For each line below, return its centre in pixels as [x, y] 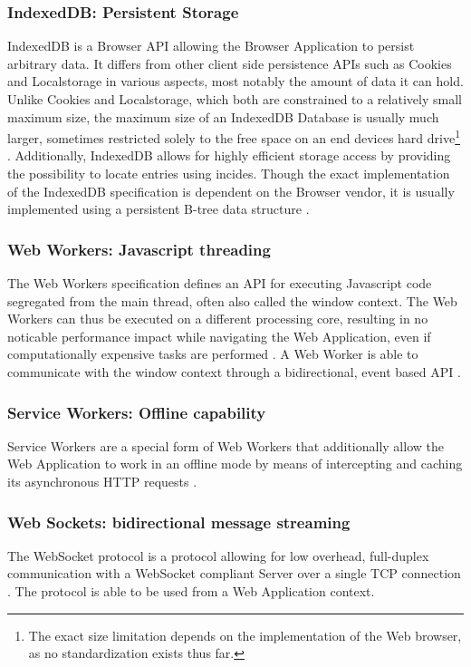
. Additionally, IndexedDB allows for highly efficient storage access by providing [229, 155]
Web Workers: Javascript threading [139, 249]
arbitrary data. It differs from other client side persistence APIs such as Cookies [230, 63]
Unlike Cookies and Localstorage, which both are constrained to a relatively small [235, 99]
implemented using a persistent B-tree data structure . [159, 209]
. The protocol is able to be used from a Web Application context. [191, 591]
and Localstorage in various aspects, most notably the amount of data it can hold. [235, 81]
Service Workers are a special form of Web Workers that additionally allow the [226, 445]
